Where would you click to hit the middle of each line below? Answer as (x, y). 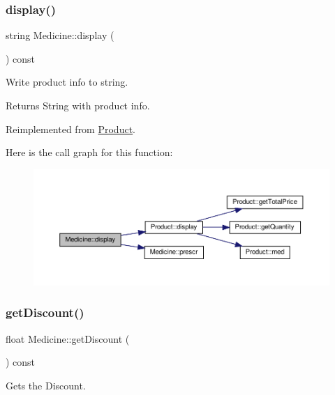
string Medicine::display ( (60, 35)
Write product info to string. (67, 82)
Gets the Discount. (46, 385)
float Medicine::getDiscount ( (68, 338)
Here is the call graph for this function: (89, 152)
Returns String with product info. (78, 105)
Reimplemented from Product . (71, 129)
